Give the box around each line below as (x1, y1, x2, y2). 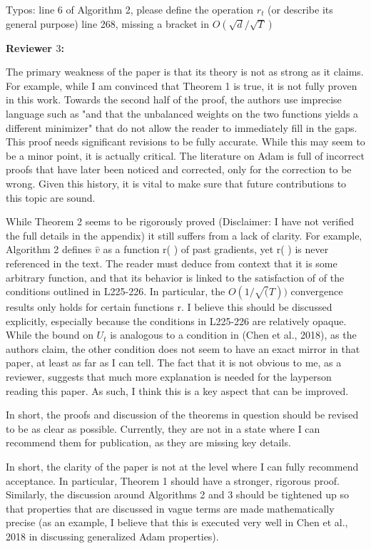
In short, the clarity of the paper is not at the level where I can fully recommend (6, 459, 359, 474)
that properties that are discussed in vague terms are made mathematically (6, 501, 335, 515)
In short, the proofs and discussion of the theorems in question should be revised (6, 407, 359, 422)
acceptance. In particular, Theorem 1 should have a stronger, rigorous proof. (6, 473, 340, 488)
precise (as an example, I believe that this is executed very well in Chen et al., (6, 515, 348, 530)
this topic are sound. (6, 190, 96, 205)
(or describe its (268, 2, 333, 16)
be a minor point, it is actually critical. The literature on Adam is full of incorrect (6, 148, 365, 163)
